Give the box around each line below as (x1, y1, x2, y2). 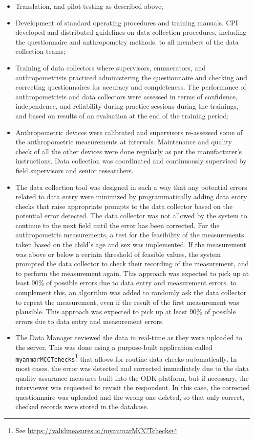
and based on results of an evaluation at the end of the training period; (15, 110, 229, 120)
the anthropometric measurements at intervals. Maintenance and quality (15, 137, 232, 147)
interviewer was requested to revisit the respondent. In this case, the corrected (15, 382, 250, 393)
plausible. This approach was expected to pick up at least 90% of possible (15, 306, 236, 317)
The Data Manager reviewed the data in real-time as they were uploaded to (15, 332, 242, 343)
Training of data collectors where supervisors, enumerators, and (15, 62, 206, 72)
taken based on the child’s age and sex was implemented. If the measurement (15, 239, 246, 250)
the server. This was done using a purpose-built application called (15, 342, 212, 352)
